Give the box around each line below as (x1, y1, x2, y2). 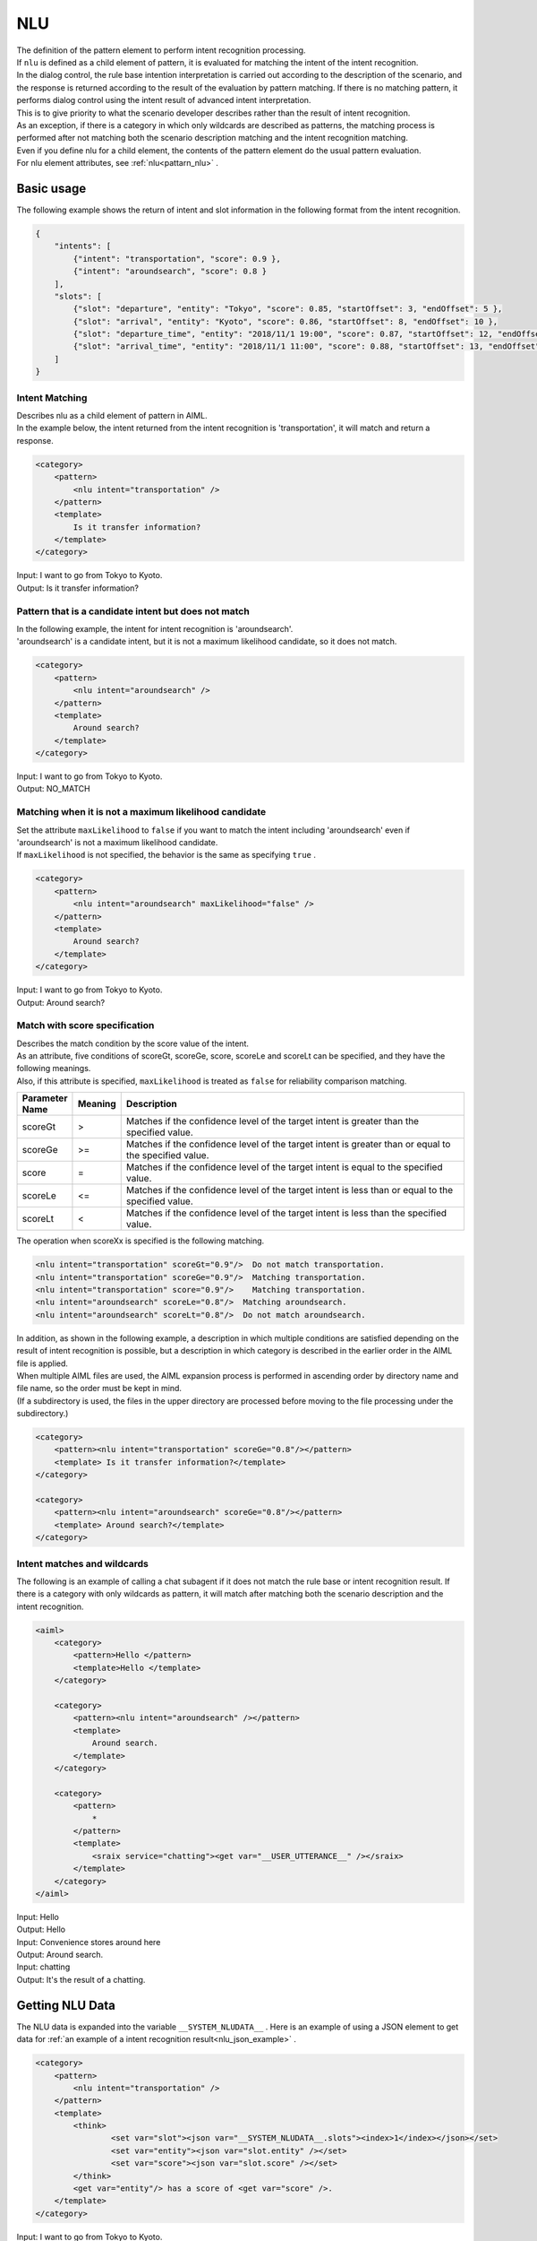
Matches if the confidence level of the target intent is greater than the (125, 1115, 420, 1128)
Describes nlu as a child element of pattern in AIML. (16, 410, 208, 420)
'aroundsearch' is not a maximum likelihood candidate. (16, 837, 218, 848)
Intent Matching (16, 391, 88, 403)
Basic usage (16, 180, 87, 196)
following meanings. (16, 1063, 91, 1074)
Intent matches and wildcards (16, 1557, 149, 1570)
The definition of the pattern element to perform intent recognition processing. (16, 45, 306, 56)
